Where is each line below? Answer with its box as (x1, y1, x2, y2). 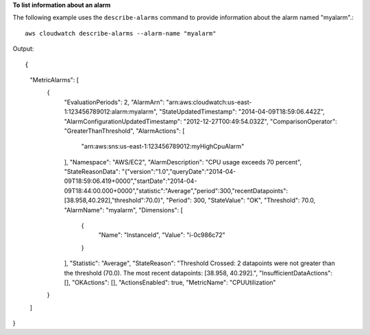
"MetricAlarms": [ (29, 75, 79, 84)
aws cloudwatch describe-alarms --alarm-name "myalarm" (25, 29, 217, 37)
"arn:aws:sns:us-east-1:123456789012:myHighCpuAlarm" (81, 142, 245, 151)
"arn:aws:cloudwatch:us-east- (165, 98, 252, 106)
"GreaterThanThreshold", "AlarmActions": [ (64, 127, 185, 135)
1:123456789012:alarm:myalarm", (64, 108, 158, 116)
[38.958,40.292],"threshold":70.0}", (64, 196, 164, 205)
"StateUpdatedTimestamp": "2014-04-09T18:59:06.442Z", (158, 108, 325, 116)
